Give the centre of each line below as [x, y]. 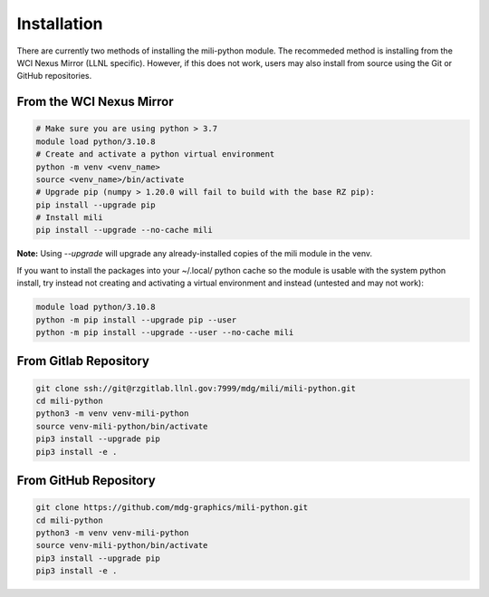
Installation [60, 24]
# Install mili [69, 218]
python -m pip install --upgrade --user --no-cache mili [165, 332]
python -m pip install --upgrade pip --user [136, 320]
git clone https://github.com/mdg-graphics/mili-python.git [172, 508]
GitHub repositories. [54, 76]
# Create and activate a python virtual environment [155, 154]
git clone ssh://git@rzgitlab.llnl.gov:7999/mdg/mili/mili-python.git [196, 388]
